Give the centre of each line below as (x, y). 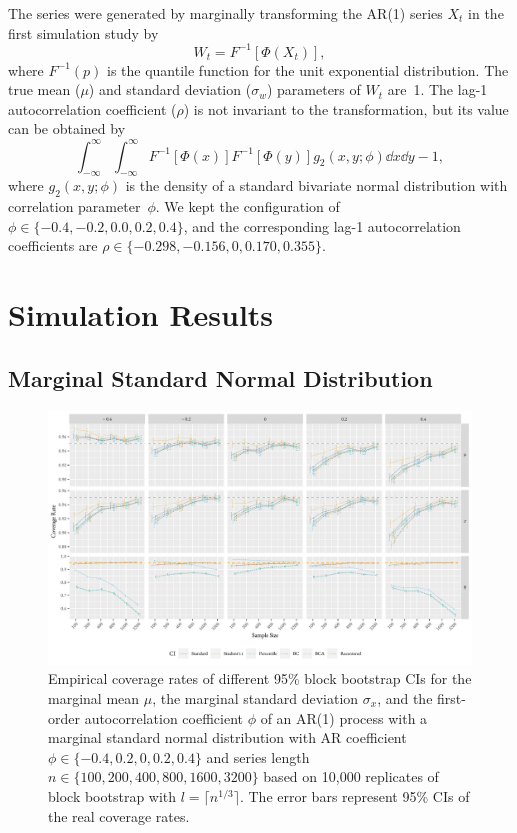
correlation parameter (74, 206)
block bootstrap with (112, 795)
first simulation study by (83, 32)
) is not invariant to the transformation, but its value (346, 108)
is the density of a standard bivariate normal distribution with (316, 185)
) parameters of (313, 89)
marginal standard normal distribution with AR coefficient (227, 737)
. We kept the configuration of (247, 206)
